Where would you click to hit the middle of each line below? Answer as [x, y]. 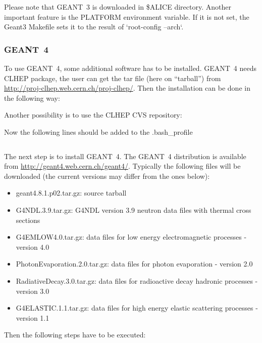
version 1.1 [33, 317]
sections [28, 220]
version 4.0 [33, 246]
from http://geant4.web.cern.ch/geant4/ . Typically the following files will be [122, 166]
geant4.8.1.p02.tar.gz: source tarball [71, 193]
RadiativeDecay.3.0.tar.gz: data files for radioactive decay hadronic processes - [137, 280]
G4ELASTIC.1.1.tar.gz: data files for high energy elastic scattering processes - [137, 308]
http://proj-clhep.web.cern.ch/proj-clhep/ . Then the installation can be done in [127, 88]
